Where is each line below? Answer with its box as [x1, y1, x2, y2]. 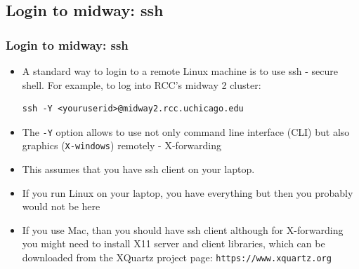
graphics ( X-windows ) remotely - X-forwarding [22, 138, 222, 153]
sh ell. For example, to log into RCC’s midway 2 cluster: [22, 77, 261, 92]
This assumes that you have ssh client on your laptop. [22, 162, 255, 177]
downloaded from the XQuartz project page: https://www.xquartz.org [22, 250, 332, 265]
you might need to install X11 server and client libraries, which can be [22, 236, 325, 251]
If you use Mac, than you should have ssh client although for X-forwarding [22, 222, 344, 237]
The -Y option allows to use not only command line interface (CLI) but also [22, 124, 350, 139]
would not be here [22, 199, 100, 214]
